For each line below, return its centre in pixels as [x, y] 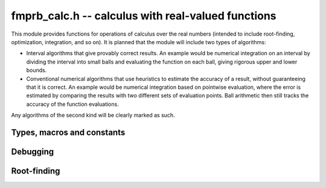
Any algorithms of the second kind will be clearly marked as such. [93, 115]
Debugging [33, 151]
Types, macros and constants [68, 132]
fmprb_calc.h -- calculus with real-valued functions [144, 16]
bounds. [37, 70]
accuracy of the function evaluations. [72, 104]
